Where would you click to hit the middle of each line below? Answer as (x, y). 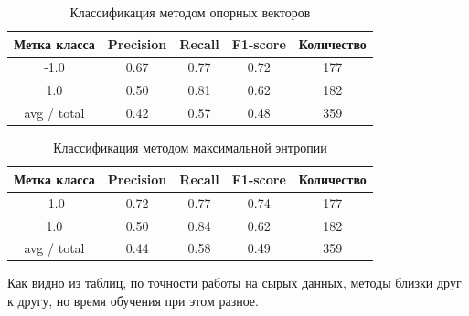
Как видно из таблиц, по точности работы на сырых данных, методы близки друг (234, 283)
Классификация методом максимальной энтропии (190, 147)
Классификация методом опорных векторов (190, 12)
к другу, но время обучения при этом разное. (133, 301)
